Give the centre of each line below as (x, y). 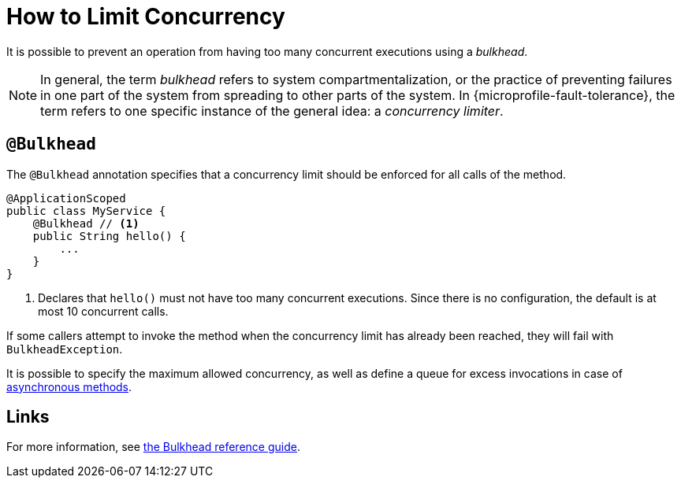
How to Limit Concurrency (146, 17)
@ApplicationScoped (66, 198)
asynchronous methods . (69, 386)
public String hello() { (109, 236)
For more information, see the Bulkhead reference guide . (153, 447)
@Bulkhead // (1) (86, 223)
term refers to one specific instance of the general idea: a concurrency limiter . (272, 111)
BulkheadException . (65, 349)
